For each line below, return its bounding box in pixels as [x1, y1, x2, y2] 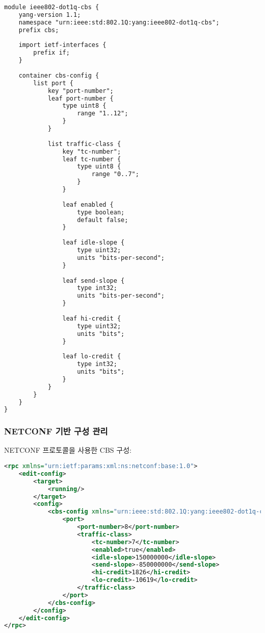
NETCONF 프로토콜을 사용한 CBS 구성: [4, 445, 131, 455]
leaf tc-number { [62, 155, 121, 163]
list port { [33, 79, 74, 87]
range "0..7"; [91, 171, 139, 178]
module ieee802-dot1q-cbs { [4, 4, 99, 11]
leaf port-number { [47, 94, 114, 102]
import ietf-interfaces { [18, 41, 107, 49]
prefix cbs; [18, 26, 59, 34]
